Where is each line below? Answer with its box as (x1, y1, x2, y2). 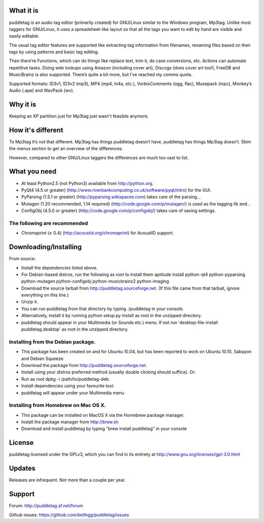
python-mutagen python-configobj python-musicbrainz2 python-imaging (21, 278, 169, 284)
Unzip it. (21, 299, 39, 305)
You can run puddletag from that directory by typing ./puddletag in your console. (21, 306, 184, 312)
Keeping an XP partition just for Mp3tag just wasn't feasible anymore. (9, 113, 149, 119)
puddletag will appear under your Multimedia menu (21, 389, 125, 396)
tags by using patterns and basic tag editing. (9, 49, 99, 55)
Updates (9, 464, 36, 473)
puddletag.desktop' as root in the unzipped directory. (21, 326, 129, 332)
